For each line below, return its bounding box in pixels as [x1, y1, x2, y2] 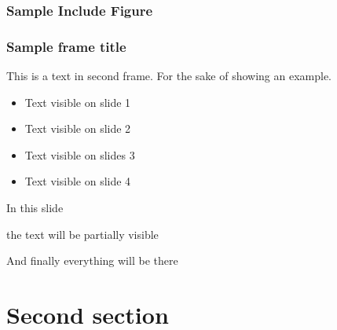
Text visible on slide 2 [24, 120, 131, 137]
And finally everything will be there [6, 252, 178, 269]
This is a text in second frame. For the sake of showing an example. [6, 68, 332, 84]
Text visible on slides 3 [24, 146, 135, 163]
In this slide [6, 200, 64, 216]
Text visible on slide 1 [24, 93, 131, 110]
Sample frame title [6, 36, 126, 56]
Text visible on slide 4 [24, 173, 131, 189]
